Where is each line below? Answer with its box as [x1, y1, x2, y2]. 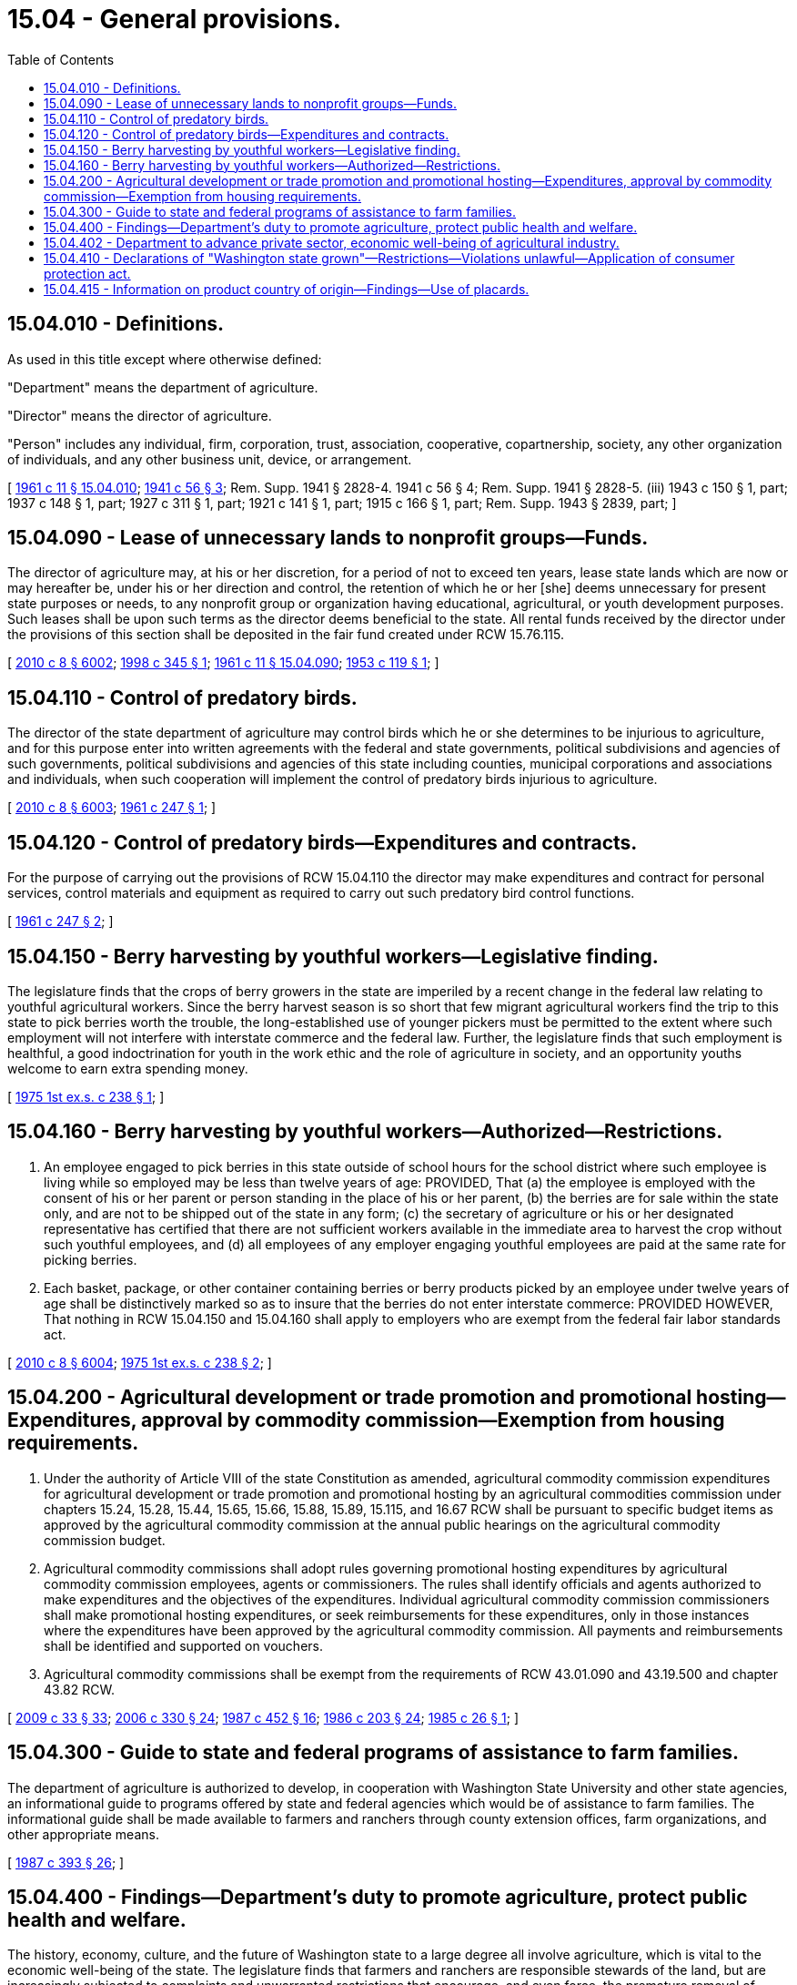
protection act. [44, 265, 131, 281]
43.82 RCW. [44, 1681, 115, 1697]
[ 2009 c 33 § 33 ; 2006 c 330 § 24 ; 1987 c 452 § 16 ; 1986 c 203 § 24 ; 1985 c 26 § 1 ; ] [7, 1709, 520, 1725]
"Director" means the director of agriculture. [7, 407, 272, 423]
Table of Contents [7, 51, 115, 67]
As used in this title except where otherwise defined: [7, 351, 322, 367]
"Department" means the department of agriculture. [7, 379, 318, 395]
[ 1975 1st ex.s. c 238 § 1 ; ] [7, 1088, 165, 1104]
